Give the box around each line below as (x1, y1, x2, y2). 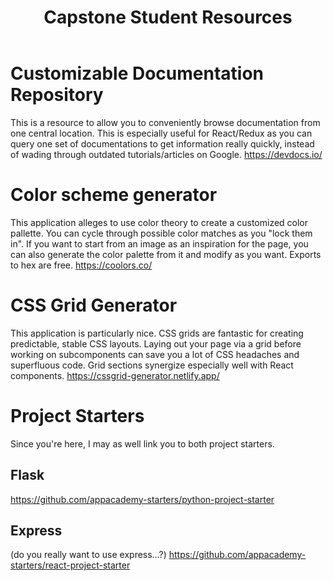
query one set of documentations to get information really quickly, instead (10, 137, 315, 150)
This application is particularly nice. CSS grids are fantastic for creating (10, 327, 304, 339)
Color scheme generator (10, 184, 218, 206)
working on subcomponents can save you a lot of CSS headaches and (10, 348, 300, 360)
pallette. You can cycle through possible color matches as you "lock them (10, 227, 313, 239)
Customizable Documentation (10, 62, 265, 85)
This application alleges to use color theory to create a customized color (10, 216, 309, 228)
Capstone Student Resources (43, 6, 293, 29)
